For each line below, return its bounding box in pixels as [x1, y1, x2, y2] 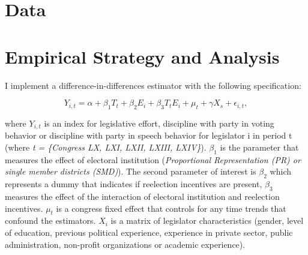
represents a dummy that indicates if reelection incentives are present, [5, 178, 262, 190]
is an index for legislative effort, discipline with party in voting [44, 116, 274, 129]
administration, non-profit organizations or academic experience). [5, 238, 246, 250]
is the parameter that [220, 140, 299, 153]
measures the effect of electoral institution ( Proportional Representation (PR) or [5, 153, 301, 166]
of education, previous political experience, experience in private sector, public [5, 226, 293, 238]
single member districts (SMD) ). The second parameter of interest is [5, 165, 256, 178]
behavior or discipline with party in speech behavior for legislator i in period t [5, 129, 292, 142]
